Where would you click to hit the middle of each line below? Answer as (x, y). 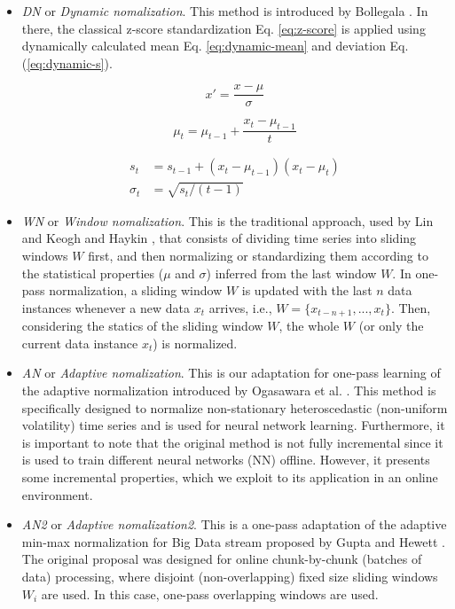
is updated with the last (307, 290)
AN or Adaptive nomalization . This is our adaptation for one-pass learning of (231, 373)
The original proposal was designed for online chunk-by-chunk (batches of (222, 559)
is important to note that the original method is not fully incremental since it (232, 442)
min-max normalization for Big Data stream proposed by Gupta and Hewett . (233, 541)
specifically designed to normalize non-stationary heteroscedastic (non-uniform (235, 407)
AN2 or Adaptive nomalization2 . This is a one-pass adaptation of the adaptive (234, 524)
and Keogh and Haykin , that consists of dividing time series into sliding (219, 238)
